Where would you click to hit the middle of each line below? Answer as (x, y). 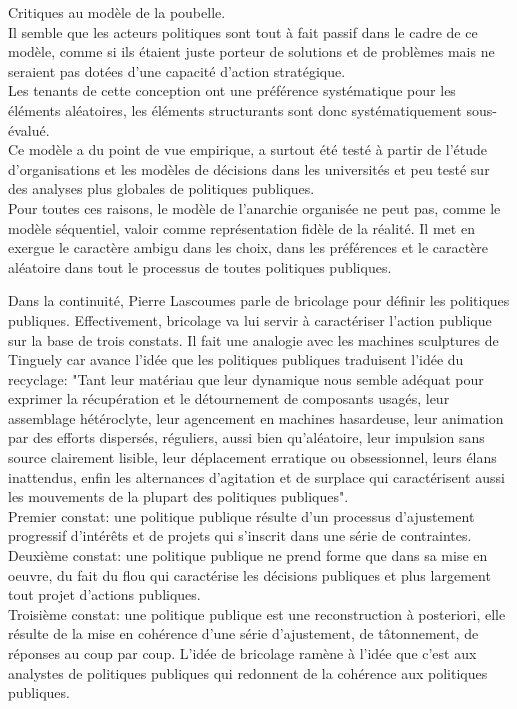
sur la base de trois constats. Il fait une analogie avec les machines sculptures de (253, 339)
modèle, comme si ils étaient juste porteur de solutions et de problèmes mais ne (251, 51)
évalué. (29, 129)
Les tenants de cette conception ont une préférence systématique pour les (232, 90)
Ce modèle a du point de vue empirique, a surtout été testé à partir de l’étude (248, 149)
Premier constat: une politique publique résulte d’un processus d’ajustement (241, 515)
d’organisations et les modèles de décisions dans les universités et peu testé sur (249, 168)
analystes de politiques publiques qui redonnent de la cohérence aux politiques (248, 672)
